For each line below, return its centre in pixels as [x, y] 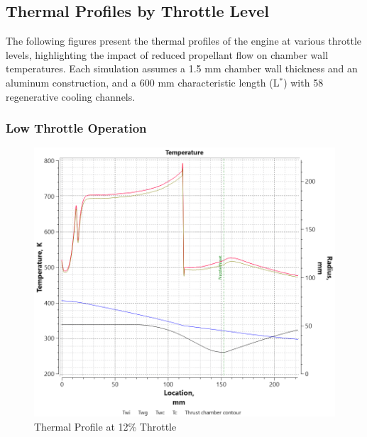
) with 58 [303, 82]
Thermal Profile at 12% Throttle [105, 426]
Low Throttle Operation [76, 128]
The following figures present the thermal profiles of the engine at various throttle [184, 41]
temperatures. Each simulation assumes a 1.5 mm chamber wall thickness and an [182, 68]
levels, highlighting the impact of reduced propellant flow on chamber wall [167, 54]
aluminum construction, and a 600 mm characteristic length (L [143, 82]
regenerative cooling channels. [71, 96]
